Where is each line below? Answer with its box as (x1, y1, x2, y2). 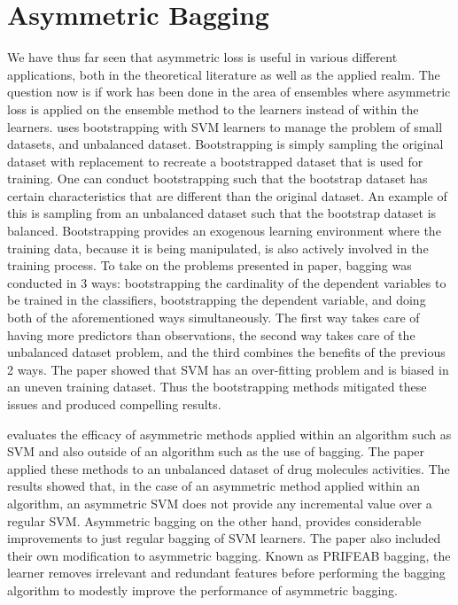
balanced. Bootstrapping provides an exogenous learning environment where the (7, 221, 441, 240)
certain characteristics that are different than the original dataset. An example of (7, 186, 447, 205)
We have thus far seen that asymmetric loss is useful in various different (7, 48, 398, 66)
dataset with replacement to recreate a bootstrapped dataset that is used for (7, 151, 423, 170)
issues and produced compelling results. (7, 395, 221, 413)
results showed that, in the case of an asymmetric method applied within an (7, 477, 420, 495)
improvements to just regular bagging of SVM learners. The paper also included (7, 529, 441, 547)
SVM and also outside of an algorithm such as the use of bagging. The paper (7, 442, 425, 461)
